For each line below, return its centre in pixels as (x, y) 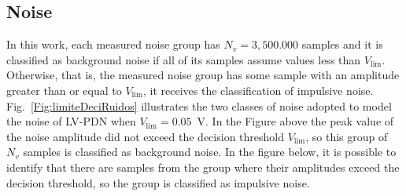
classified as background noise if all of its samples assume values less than (184, 59)
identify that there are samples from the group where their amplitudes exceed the (203, 167)
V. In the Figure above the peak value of (295, 121)
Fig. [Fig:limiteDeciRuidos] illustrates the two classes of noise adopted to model (199, 105)
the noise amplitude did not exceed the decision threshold (145, 136)
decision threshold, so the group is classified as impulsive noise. (158, 182)
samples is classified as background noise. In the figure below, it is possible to (210, 152)
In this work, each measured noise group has (113, 44)
